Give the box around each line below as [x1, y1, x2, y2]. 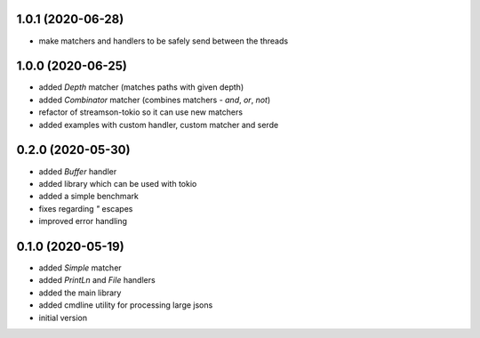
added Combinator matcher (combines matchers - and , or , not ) [38, 94, 271, 105]
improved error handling [38, 216, 128, 227]
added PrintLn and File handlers [38, 275, 156, 286]
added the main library [38, 287, 122, 298]
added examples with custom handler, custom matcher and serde [38, 119, 279, 130]
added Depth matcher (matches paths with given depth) [38, 82, 244, 93]
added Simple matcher [38, 262, 122, 273]
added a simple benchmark [38, 191, 140, 202]
